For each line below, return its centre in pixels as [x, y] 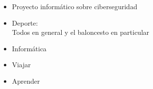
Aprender [26, 81]
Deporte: [25, 22]
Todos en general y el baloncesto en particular [81, 32]
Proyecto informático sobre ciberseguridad [75, 6]
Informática [29, 48]
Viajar [21, 65]
